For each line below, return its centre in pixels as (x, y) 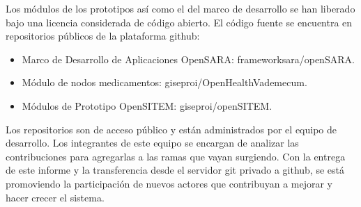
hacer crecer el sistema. (55, 197)
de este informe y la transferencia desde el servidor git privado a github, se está (175, 170)
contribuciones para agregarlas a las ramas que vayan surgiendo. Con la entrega (176, 156)
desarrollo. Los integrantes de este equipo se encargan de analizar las (152, 143)
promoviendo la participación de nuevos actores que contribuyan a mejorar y (169, 183)
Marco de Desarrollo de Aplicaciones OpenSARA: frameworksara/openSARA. (188, 59)
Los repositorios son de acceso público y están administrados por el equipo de (171, 129)
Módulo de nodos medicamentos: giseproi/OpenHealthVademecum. (164, 82)
